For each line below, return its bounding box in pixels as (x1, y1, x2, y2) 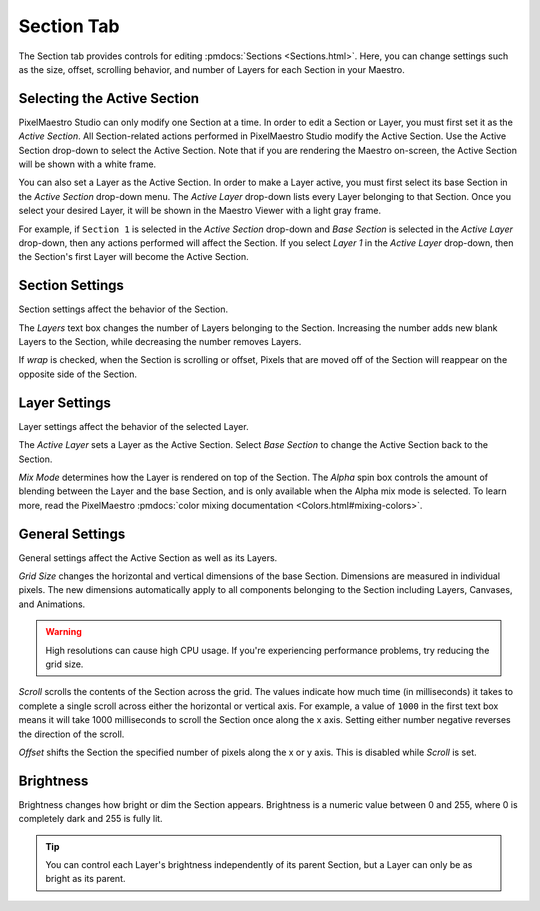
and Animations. (18, 598, 86, 610)
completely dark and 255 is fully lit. (18, 813, 164, 825)
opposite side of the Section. (18, 368, 137, 380)
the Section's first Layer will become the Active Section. (18, 251, 249, 263)
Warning (45, 626, 82, 638)
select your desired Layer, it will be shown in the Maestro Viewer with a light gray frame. (18, 205, 382, 217)
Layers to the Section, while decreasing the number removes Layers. (18, 336, 302, 348)
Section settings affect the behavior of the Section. (18, 303, 229, 315)
